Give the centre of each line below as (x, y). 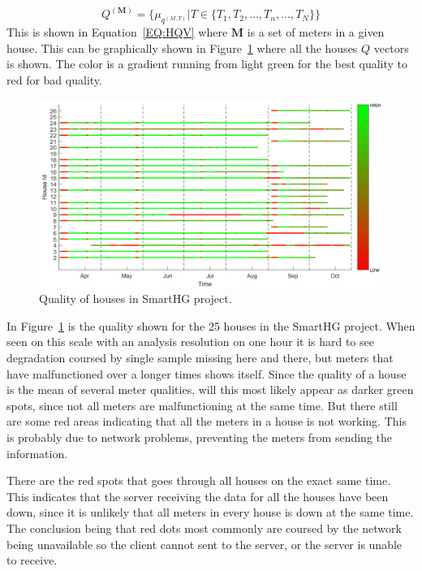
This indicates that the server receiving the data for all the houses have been (198, 496)
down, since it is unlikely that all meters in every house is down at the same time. (210, 512)
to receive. (32, 560)
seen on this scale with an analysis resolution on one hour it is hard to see (190, 342)
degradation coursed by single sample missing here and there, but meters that (200, 358)
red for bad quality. (54, 80)
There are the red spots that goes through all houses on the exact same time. (199, 480)
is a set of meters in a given (316, 32)
